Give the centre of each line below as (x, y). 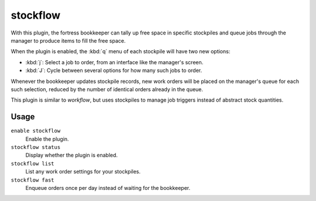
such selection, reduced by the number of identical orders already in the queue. (107, 89)
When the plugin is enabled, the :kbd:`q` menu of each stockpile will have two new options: (121, 51)
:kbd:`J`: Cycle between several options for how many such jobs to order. (114, 71)
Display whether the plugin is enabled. (72, 155)
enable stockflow (36, 131)
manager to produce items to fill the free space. (68, 40)
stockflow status (36, 147)
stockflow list (33, 163)
